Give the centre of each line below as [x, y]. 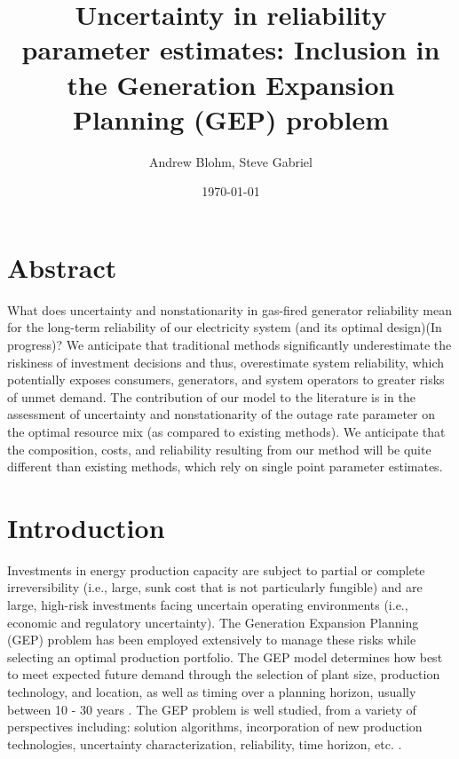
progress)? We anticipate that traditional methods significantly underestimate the [229, 344]
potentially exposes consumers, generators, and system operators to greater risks [226, 379]
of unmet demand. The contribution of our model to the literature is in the [211, 396]
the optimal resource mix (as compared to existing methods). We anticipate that [226, 431]
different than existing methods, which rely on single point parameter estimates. [225, 466]
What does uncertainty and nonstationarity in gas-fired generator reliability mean [230, 309]
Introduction [86, 527]
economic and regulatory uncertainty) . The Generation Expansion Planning [213, 622]
